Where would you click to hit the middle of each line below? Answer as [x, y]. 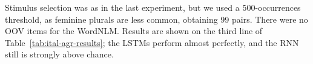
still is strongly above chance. [59, 54]
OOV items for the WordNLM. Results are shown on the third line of [134, 31]
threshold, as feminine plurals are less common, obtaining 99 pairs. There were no [156, 19]
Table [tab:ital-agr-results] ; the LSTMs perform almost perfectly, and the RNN [152, 42]
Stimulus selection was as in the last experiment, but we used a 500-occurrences [153, 7]
